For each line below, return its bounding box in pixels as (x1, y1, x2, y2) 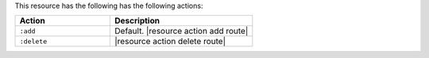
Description (114, 16, 160, 27)
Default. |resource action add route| (114, 26, 249, 37)
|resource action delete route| (114, 36, 226, 47)
